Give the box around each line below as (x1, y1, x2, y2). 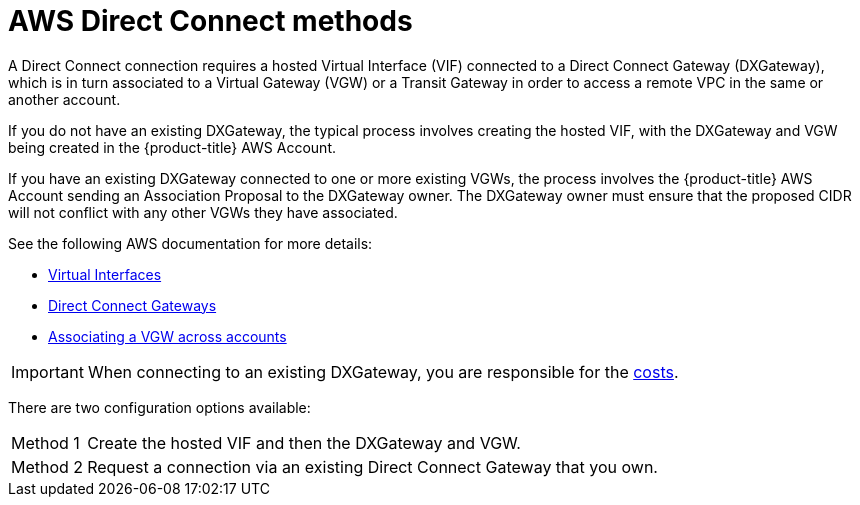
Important (11, 361, 84, 382)
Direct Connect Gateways (48, 296, 217, 314)
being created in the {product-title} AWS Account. (8, 138, 337, 156)
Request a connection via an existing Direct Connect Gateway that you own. (87, 456, 658, 477)
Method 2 (11, 456, 84, 477)
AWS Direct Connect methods (8, 4, 413, 38)
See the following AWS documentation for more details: (8, 234, 373, 252)
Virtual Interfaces (48, 265, 162, 283)
